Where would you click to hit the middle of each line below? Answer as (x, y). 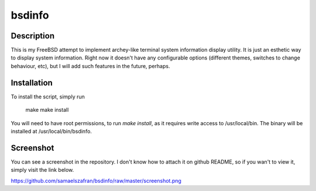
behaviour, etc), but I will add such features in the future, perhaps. (90, 66)
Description (33, 36)
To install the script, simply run (48, 97)
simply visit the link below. (42, 170)
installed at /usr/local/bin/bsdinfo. (51, 131)
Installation (32, 82)
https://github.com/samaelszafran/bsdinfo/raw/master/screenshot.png (96, 181)
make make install (47, 110)
